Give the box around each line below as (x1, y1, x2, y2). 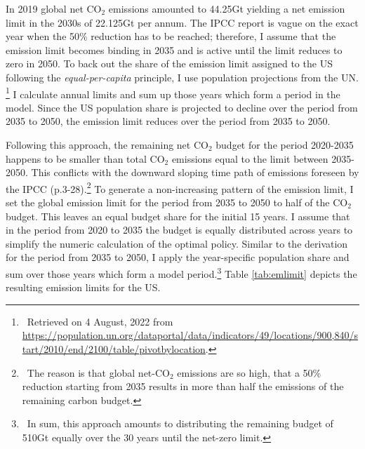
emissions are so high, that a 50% (177, 365, 321, 380)
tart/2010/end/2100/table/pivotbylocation (22, 342, 206, 356)
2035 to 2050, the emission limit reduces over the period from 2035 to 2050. (6, 114, 331, 128)
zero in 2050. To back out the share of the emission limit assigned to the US (6, 56, 333, 71)
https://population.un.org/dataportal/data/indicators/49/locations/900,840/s (22, 328, 358, 342)
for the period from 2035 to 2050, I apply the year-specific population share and (6, 250, 350, 264)
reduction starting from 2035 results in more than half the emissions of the (22, 379, 344, 394)
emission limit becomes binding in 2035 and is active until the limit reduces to (6, 42, 343, 57)
